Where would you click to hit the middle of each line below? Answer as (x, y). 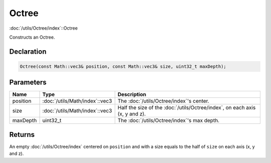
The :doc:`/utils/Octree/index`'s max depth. (169, 120)
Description (132, 94)
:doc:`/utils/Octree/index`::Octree (43, 28)
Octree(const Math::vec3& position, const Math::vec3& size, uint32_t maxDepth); (123, 66)
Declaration (28, 51)
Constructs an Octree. (32, 37)
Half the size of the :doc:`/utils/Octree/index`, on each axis (187, 108)
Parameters (28, 83)
